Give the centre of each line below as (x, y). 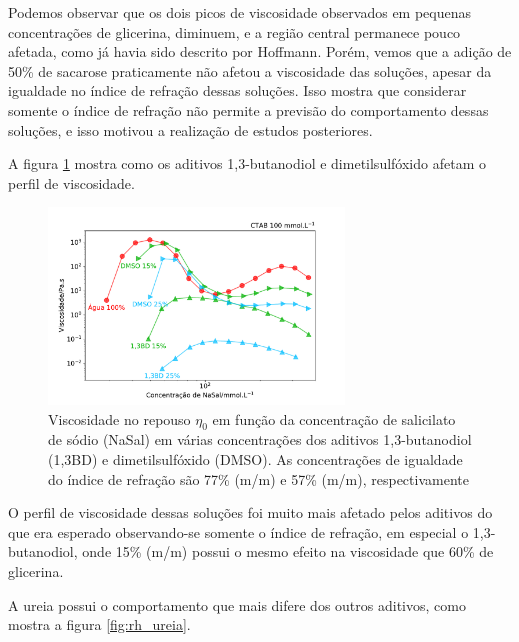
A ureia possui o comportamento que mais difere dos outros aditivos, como (237, 604)
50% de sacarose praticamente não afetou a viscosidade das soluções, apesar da (250, 70)
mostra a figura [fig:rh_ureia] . (99, 624)
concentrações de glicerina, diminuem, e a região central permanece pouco (234, 31)
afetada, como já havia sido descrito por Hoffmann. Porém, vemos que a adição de (260, 51)
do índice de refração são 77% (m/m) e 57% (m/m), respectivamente (258, 478)
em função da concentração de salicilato (334, 418)
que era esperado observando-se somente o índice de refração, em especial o (238, 531)
